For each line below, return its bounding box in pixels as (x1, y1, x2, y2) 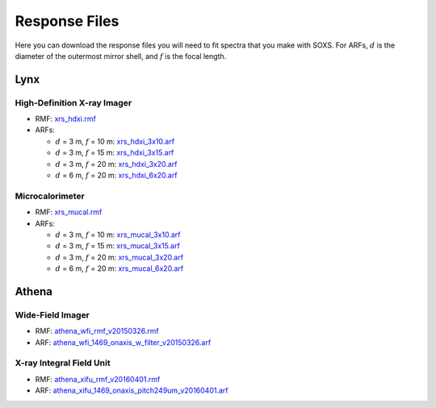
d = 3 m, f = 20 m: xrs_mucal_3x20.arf (55, 252, 184, 262)
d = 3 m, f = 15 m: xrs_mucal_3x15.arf (55, 241, 181, 251)
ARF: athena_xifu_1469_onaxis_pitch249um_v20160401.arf (35, 385, 228, 395)
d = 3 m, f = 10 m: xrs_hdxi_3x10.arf (55, 136, 175, 146)
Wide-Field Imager (15, 309, 90, 320)
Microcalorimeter (15, 190, 85, 202)
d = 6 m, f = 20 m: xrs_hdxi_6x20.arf (55, 170, 178, 181)
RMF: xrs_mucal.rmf (35, 207, 103, 217)
